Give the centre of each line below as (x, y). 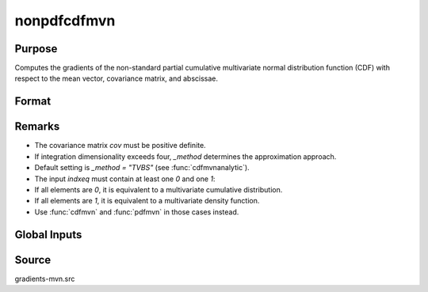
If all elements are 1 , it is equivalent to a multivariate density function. (147, 201)
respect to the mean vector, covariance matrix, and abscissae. (116, 78)
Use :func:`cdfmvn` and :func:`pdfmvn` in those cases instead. (137, 212)
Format (33, 102)
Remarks (37, 127)
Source (33, 260)
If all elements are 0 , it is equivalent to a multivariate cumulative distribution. (159, 189)
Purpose (36, 49)
